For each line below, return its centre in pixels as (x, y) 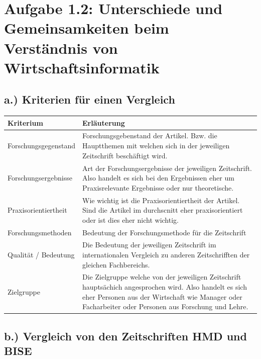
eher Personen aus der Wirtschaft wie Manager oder (162, 296)
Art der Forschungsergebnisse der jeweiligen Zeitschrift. (167, 168)
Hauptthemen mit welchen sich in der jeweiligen (156, 146)
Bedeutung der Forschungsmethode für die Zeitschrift (164, 232)
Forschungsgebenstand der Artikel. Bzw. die (150, 136)
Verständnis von (61, 48)
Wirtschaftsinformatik (82, 67)
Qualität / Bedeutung (41, 255)
